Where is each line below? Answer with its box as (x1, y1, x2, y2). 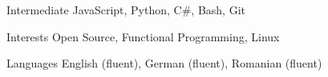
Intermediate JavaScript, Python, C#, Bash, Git (6, 2, 245, 17)
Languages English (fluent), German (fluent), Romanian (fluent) (6, 55, 322, 71)
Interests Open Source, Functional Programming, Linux (6, 28, 280, 44)
